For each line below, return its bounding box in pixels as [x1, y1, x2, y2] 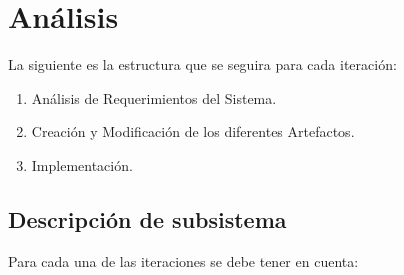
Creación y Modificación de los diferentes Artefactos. [31, 121, 355, 142]
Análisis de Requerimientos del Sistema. [31, 87, 277, 108]
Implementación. [31, 154, 133, 175]
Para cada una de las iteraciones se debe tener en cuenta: [8, 250, 359, 271]
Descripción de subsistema [8, 203, 287, 234]
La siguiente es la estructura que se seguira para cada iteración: [8, 54, 397, 75]
